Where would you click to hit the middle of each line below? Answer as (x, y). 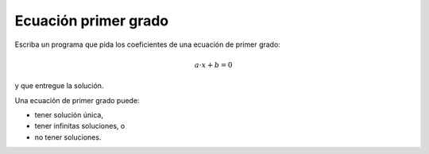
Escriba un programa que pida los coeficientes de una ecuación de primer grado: (148, 44)
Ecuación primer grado (92, 21)
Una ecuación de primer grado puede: (77, 100)
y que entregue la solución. (59, 86)
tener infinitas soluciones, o (80, 126)
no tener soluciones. (68, 137)
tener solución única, (69, 114)
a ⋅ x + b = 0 (214, 65)
